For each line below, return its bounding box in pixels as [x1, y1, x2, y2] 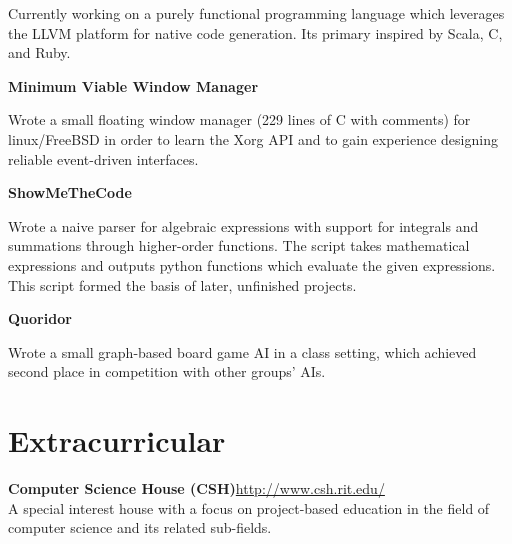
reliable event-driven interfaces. [8, 148, 199, 169]
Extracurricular [8, 420, 226, 461]
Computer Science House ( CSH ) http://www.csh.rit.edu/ [8, 478, 385, 499]
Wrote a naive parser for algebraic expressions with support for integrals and [8, 215, 479, 236]
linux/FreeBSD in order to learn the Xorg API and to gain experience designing [8, 128, 498, 149]
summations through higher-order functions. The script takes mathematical [8, 235, 470, 256]
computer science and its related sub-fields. [8, 517, 272, 538]
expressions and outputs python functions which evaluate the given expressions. [8, 254, 496, 275]
